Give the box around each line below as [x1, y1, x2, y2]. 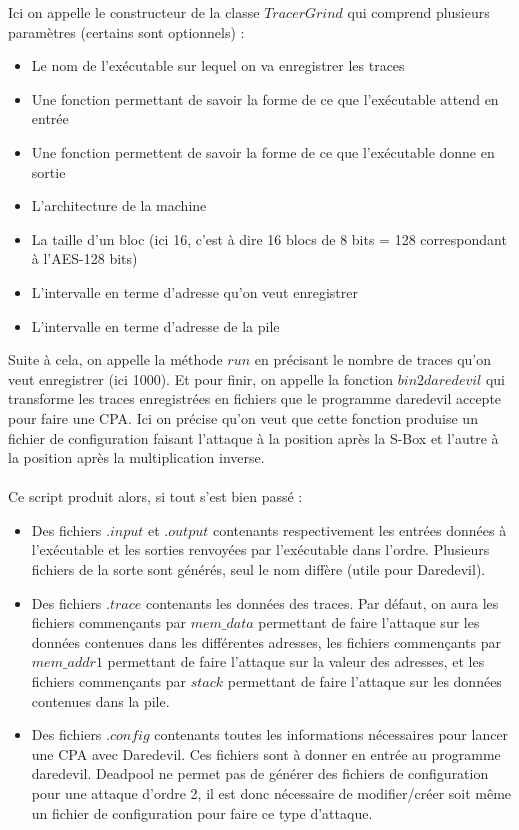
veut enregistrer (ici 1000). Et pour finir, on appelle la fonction [8, 368, 394, 389]
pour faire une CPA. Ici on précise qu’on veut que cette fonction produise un [8, 407, 478, 428]
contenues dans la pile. [31, 690, 170, 711]
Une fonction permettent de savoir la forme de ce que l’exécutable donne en [31, 141, 495, 162]
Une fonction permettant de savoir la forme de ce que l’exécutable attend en [31, 88, 499, 109]
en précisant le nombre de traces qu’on [254, 349, 492, 370]
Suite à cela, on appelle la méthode [8, 349, 223, 370]
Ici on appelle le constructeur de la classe [8, 2, 260, 22]
